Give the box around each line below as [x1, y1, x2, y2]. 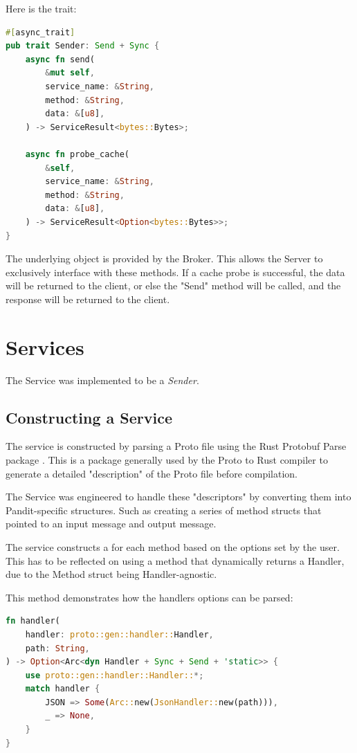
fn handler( [6, 616, 60, 626]
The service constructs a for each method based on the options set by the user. [6, 539, 340, 554]
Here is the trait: [6, 1, 77, 15]
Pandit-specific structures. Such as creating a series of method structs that [6, 502, 322, 517]
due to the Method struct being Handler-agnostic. [6, 567, 217, 581]
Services [6, 332, 84, 361]
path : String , [25, 643, 90, 653]
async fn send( [25, 54, 95, 64]
